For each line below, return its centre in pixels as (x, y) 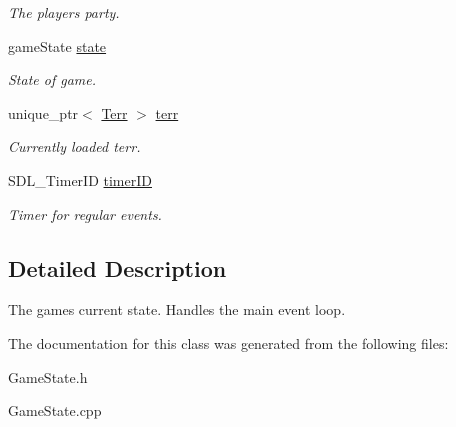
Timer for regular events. (85, 213)
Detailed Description (117, 267)
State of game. (52, 79)
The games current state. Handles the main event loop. (177, 309)
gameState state (57, 45)
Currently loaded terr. (74, 146)
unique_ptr (43, 112)
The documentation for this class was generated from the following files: (228, 342)
